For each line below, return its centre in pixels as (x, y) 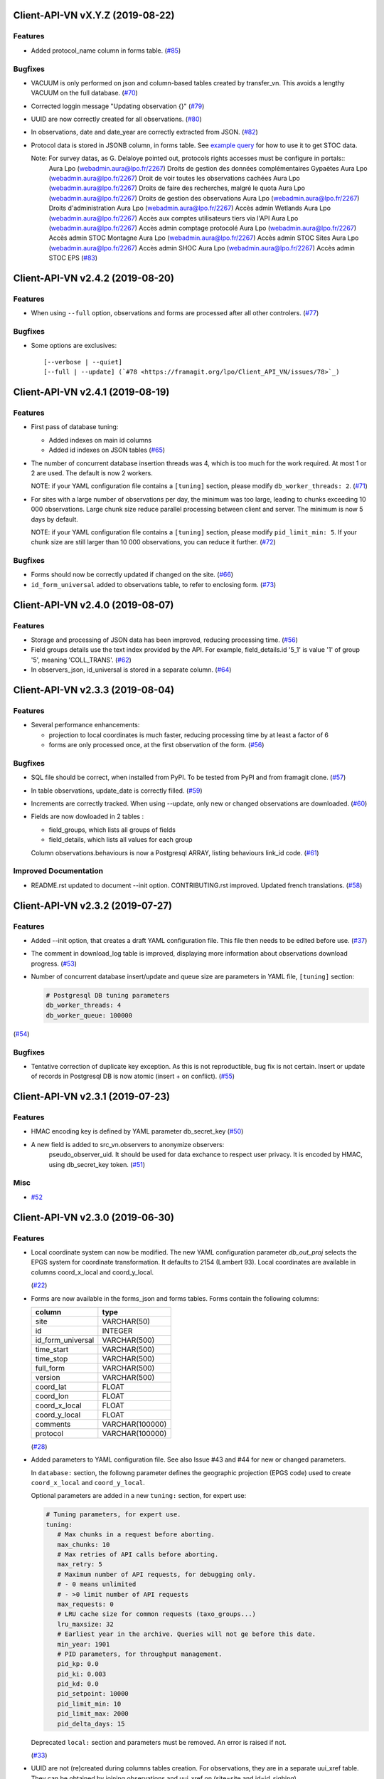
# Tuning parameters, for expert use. (113, 1515)
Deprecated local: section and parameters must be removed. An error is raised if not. (159, 1742)
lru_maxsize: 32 (85, 1624)
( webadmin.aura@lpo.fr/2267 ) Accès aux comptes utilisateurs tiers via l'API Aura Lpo (174, 218)
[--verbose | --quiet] (83, 362)
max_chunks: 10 (84, 1545)
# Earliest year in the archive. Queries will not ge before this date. (187, 1634)
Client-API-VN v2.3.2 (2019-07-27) (92, 906)
